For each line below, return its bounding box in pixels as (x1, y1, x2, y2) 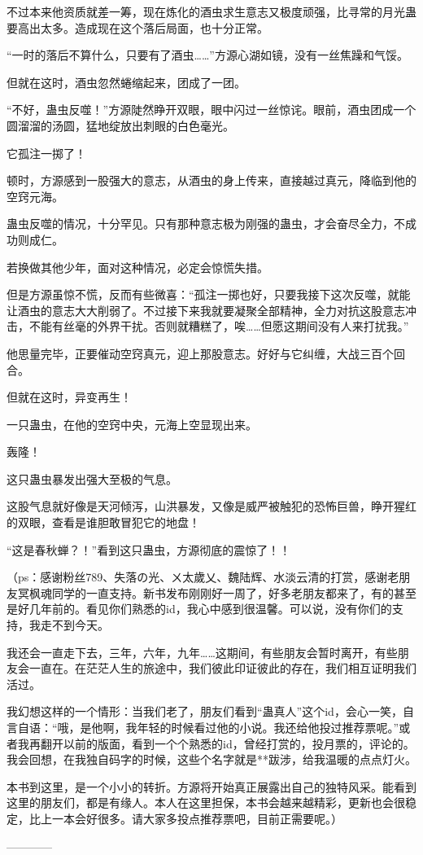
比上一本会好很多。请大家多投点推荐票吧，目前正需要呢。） (28, 809, 342, 826)
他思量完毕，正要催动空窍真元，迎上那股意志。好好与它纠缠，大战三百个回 (7, 344, 405, 362)
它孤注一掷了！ (7, 144, 86, 161)
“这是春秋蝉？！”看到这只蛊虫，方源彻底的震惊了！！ (7, 541, 291, 558)
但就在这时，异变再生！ (7, 388, 132, 406)
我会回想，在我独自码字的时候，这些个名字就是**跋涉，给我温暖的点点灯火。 (7, 751, 416, 768)
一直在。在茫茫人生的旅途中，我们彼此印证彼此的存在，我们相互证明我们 (28, 660, 416, 677)
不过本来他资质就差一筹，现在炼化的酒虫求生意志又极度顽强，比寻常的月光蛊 (7, 3, 416, 20)
